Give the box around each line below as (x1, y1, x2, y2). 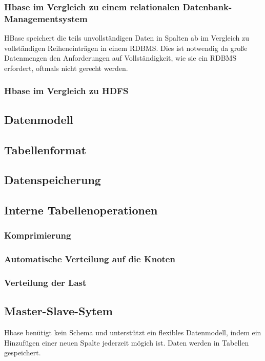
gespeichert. (4, 347, 41, 358)
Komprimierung (4, 229, 71, 242)
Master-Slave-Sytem (4, 303, 113, 319)
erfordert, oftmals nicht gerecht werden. (4, 62, 128, 73)
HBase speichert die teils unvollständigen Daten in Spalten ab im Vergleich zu (4, 32, 249, 43)
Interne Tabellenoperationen (4, 202, 158, 218)
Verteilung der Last (4, 276, 87, 289)
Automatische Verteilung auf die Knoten (4, 252, 175, 265)
